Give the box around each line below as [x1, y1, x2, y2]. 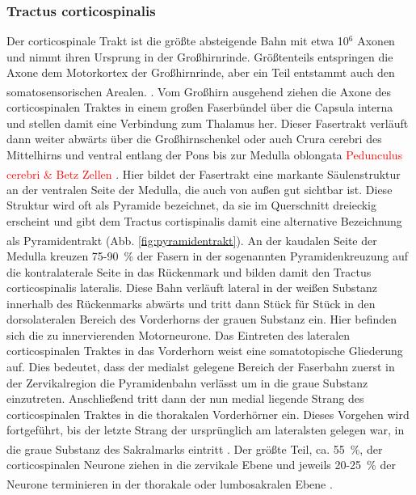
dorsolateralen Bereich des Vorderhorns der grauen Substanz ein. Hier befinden [6, 311, 397, 328]
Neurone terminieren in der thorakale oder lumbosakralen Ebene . [6, 475, 333, 492]
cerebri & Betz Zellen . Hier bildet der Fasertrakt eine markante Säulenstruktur [6, 165, 401, 182]
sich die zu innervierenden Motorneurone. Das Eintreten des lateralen [6, 326, 351, 343]
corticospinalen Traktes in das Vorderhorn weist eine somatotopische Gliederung [6, 342, 403, 359]
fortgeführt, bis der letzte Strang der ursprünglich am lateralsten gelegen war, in [6, 421, 405, 438]
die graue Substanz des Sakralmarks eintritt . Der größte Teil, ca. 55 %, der [6, 440, 383, 457]
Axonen [357, 32, 395, 49]
